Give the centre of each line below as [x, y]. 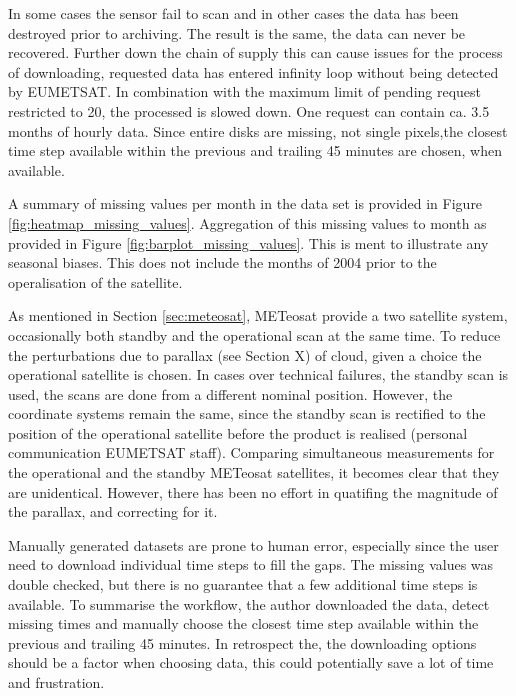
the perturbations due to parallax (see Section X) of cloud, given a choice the [245, 354]
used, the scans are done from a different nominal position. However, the [230, 393]
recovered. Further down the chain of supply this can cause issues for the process [255, 52]
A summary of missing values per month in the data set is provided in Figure [245, 203]
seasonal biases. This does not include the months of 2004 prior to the [222, 262]
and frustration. [56, 682]
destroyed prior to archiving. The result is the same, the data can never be [237, 32]
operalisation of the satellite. [95, 281]
